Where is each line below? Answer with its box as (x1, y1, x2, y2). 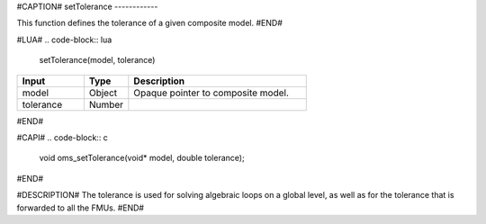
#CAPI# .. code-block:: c (16, 131, 108, 143)
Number (88, 98, 124, 111)
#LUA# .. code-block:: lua (16, 34, 112, 45)
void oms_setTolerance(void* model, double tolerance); (39, 153, 245, 164)
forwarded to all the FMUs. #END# (16, 202, 144, 213)
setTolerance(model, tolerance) (39, 55, 156, 66)
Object (88, 86, 118, 99)
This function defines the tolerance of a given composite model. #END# (16, 18, 283, 29)
